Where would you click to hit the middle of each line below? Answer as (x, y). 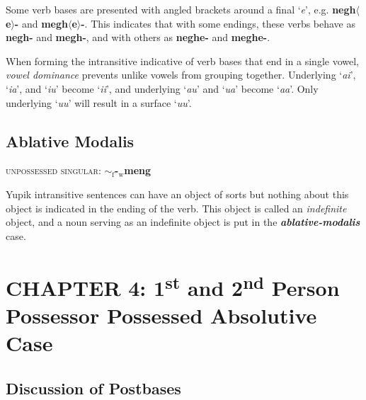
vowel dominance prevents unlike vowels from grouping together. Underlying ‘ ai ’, (181, 75)
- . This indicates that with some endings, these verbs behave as (218, 23)
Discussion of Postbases (93, 388)
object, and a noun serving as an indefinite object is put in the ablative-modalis (183, 222)
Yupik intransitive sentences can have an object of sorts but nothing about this (177, 194)
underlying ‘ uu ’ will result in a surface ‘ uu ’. (99, 102)
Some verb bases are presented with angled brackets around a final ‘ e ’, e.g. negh (181, 9)
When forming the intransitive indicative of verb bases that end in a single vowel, (182, 61)
